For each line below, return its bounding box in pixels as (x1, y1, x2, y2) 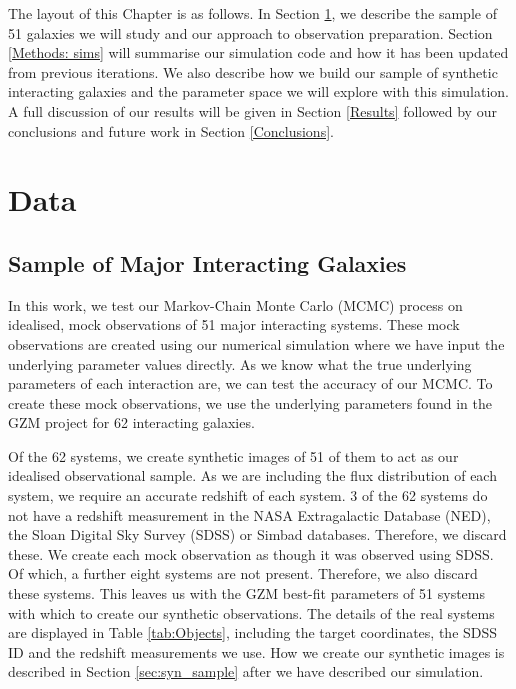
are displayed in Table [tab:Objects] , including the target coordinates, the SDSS (8, 622, 498, 643)
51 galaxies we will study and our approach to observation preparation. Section (8, 22, 493, 43)
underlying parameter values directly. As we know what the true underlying (8, 353, 472, 374)
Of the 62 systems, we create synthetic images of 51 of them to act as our (8, 445, 459, 466)
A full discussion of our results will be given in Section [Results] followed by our (8, 100, 497, 121)
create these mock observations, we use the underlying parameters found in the (8, 392, 492, 413)
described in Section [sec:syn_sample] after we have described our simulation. (8, 661, 484, 682)
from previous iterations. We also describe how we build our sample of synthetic (8, 61, 498, 82)
